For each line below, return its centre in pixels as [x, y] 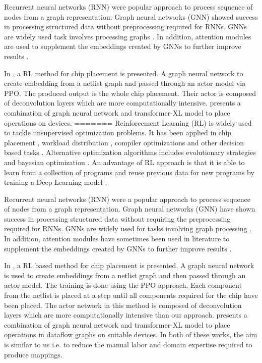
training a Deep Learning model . [56, 182]
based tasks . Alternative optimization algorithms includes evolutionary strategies [130, 152]
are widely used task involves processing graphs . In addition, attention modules [128, 36]
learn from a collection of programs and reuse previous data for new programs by [129, 172]
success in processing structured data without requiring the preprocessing [117, 218]
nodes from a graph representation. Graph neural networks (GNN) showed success [131, 16]
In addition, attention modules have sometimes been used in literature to [117, 239]
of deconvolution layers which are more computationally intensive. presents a [122, 103]
